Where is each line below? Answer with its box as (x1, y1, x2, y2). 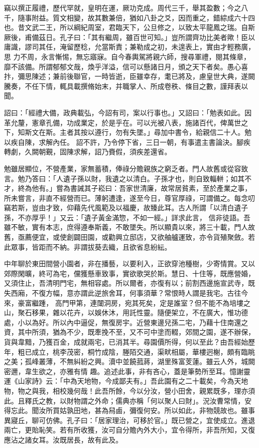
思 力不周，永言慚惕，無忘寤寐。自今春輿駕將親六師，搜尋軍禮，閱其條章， (4, 51, 251, 61)
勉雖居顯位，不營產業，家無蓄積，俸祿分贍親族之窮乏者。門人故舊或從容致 (4, 163, 248, 173)
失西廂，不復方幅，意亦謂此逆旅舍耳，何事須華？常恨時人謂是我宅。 (4, 288, 227, 298)
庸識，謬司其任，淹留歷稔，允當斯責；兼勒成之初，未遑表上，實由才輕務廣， (4, 41, 255, 52)
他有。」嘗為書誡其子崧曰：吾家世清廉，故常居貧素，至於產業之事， (31, 183, 252, 193)
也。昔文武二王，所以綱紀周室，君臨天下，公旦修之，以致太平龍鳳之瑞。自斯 (4, 22, 255, 32)
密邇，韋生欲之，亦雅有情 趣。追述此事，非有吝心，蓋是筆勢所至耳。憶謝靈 (4, 366, 251, 376)
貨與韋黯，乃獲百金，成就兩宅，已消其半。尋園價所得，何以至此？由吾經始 (4, 337, 248, 347)
